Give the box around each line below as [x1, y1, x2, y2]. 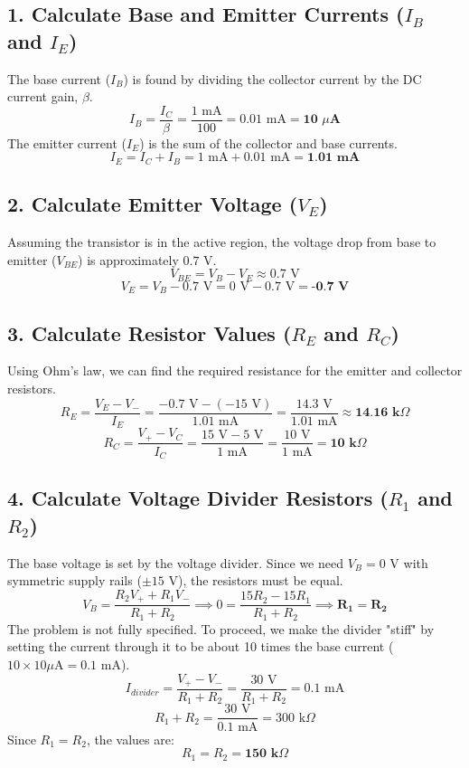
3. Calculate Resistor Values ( [7, 318, 292, 346]
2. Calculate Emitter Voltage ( [7, 190, 298, 218]
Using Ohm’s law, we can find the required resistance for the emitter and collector [7, 361, 463, 380]
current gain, [7, 87, 79, 106]
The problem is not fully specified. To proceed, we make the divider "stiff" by [7, 619, 435, 638]
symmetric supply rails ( [7, 571, 142, 590]
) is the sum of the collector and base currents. [139, 133, 398, 152]
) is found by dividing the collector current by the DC [123, 69, 422, 88]
